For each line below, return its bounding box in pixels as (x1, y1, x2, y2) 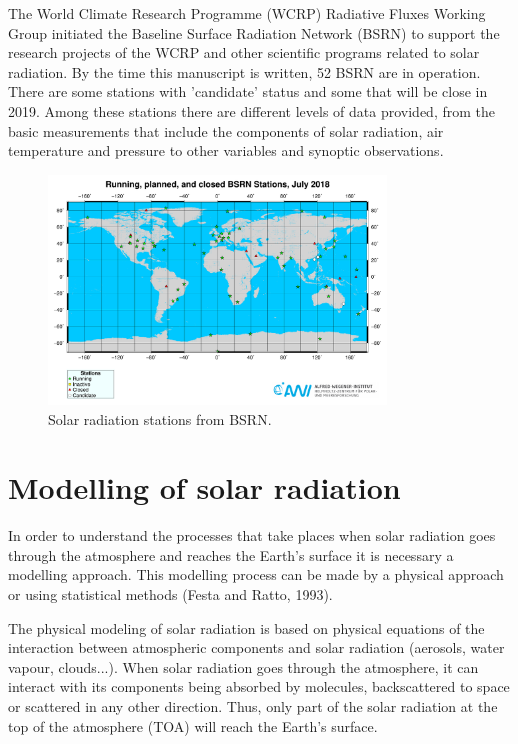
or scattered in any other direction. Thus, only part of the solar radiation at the (8, 696, 498, 717)
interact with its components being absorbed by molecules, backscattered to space (8, 676, 510, 697)
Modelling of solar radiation (8, 467, 401, 508)
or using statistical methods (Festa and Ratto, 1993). (8, 584, 333, 605)
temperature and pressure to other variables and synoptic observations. (8, 140, 444, 161)
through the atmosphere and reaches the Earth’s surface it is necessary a (8, 544, 454, 565)
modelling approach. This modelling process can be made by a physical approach (8, 564, 504, 585)
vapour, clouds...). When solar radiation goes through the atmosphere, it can (8, 656, 479, 677)
